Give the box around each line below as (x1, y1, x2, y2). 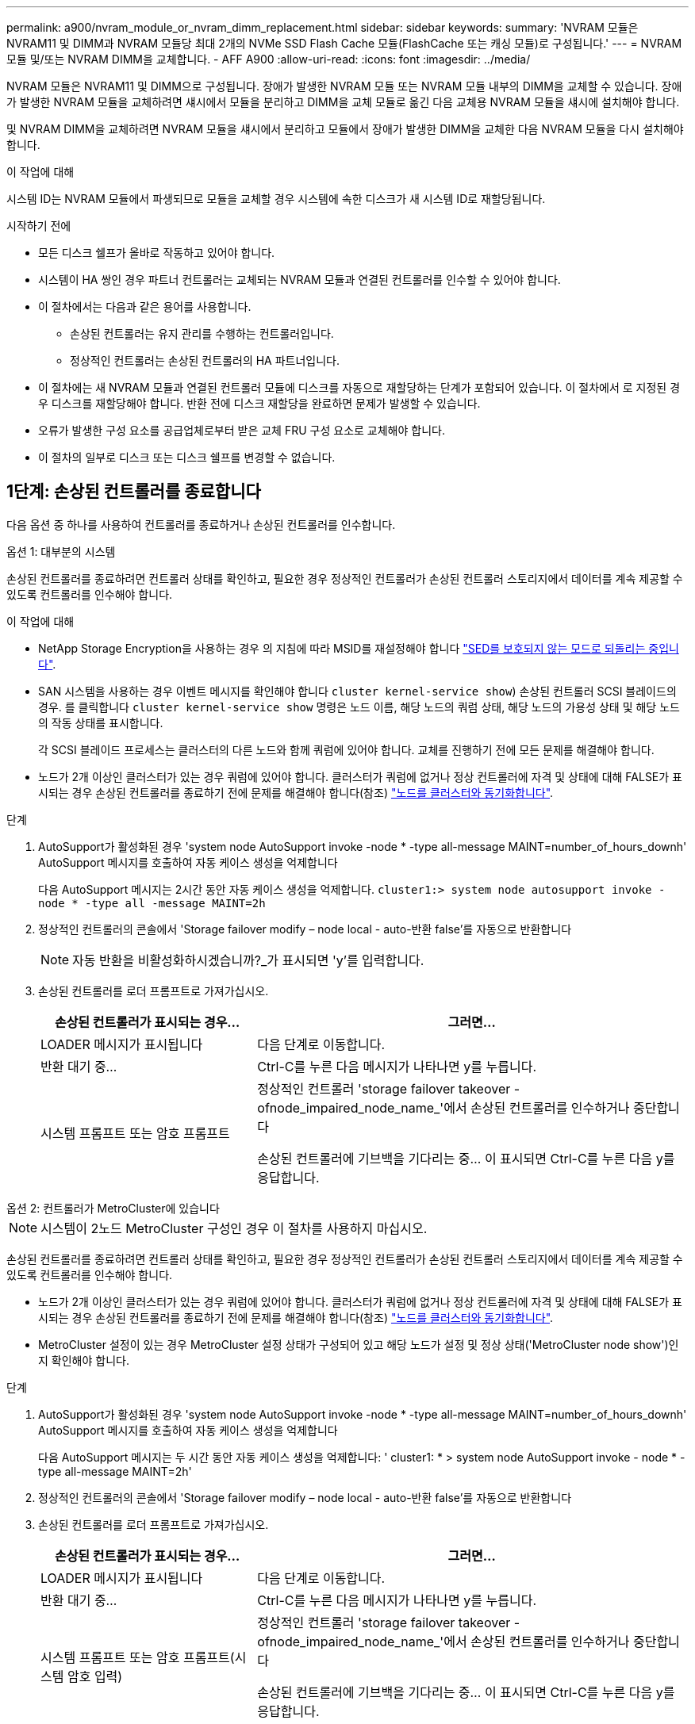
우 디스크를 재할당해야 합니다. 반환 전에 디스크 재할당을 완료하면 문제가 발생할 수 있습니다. (38, 397, 481, 410)
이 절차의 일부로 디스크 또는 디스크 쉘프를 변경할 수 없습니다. (38, 450, 336, 464)
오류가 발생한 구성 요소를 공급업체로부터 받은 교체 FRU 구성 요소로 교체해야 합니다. (38, 423, 445, 437)
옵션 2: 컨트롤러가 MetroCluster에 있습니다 (6, 1201, 220, 1215)
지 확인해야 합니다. (38, 1353, 129, 1367)
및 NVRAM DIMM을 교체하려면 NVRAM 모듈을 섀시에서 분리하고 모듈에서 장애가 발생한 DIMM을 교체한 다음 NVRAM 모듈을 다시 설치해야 (6, 122, 684, 136)
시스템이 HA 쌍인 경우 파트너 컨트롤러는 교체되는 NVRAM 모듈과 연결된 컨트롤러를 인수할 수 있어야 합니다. (38, 273, 561, 286)
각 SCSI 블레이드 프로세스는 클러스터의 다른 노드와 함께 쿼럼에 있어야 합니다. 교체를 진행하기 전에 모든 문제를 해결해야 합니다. (38, 742, 655, 757)
